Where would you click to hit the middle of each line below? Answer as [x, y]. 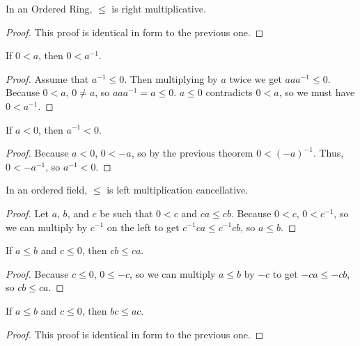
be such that [126, 213]
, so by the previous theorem [192, 153]
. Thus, [328, 153]
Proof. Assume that [47, 78]
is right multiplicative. [159, 8]
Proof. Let [27, 213]
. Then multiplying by [171, 78]
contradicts [229, 92]
